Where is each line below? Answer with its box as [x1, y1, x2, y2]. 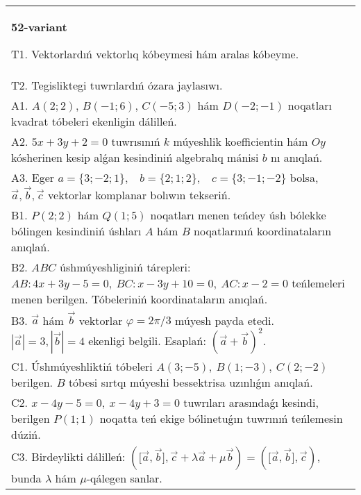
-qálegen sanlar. [86, 470, 162, 487]
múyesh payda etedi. [175, 312, 274, 328]
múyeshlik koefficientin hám [173, 133, 308, 149]
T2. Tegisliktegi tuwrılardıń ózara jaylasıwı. [11, 77, 223, 93]
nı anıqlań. [271, 149, 323, 165]
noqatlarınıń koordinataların [194, 222, 332, 239]
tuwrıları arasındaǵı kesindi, [183, 394, 319, 411]
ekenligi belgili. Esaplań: [88, 333, 206, 349]
